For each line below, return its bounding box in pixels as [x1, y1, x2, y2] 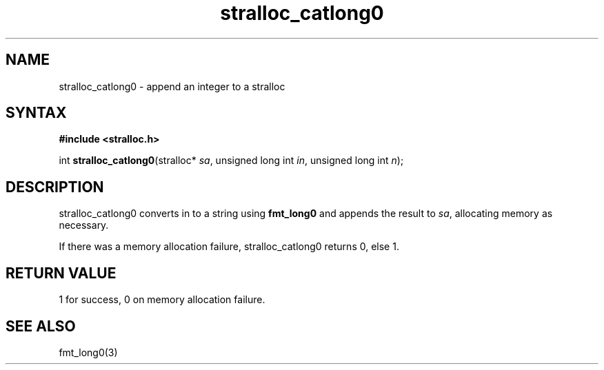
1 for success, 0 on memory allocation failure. [59, 294, 265, 306]
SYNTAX [6, 104, 67, 122]
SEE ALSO [6, 317, 76, 335]
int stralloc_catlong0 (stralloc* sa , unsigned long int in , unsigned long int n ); [59, 154, 404, 167]
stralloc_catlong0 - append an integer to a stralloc [59, 80, 285, 92]
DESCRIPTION [6, 178, 104, 196]
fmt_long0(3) [59, 346, 118, 358]
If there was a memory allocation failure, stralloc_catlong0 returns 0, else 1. [59, 240, 399, 253]
